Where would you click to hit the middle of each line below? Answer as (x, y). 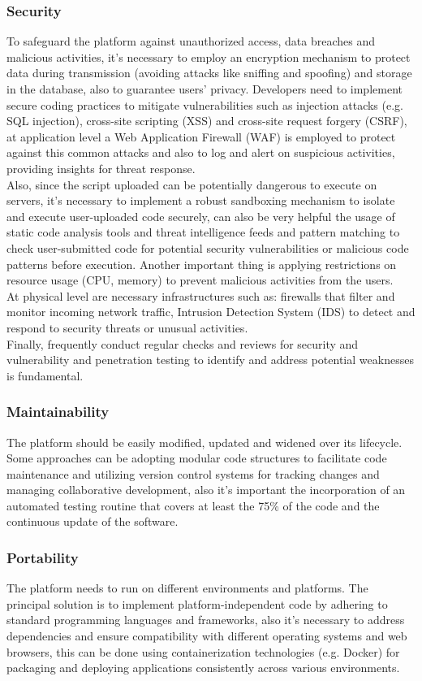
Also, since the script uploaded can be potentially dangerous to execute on (192, 184)
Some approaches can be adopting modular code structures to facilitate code (197, 458)
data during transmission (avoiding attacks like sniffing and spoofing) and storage (209, 73)
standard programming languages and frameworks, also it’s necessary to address (206, 620)
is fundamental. (45, 375)
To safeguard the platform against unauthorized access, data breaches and (191, 41)
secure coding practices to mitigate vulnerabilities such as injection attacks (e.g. (205, 104)
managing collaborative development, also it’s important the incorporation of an (206, 490)
